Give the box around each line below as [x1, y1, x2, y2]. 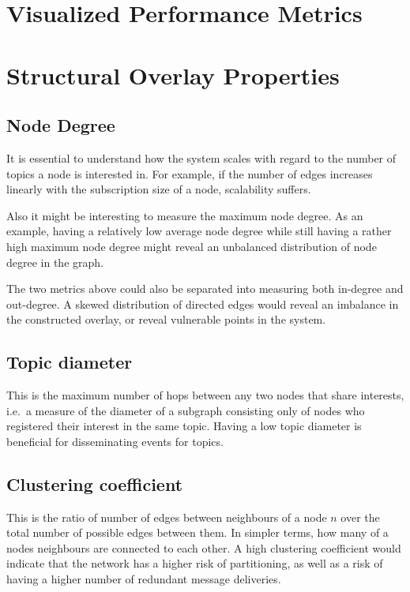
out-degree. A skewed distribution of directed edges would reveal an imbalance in [6, 295, 399, 312]
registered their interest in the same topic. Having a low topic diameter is [6, 418, 362, 434]
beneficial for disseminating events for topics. [6, 433, 224, 449]
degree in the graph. [6, 253, 103, 270]
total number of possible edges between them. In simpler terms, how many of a [6, 524, 389, 541]
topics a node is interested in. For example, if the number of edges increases [6, 165, 373, 182]
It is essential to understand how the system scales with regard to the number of [6, 149, 397, 166]
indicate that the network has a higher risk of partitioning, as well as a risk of [6, 555, 383, 571]
